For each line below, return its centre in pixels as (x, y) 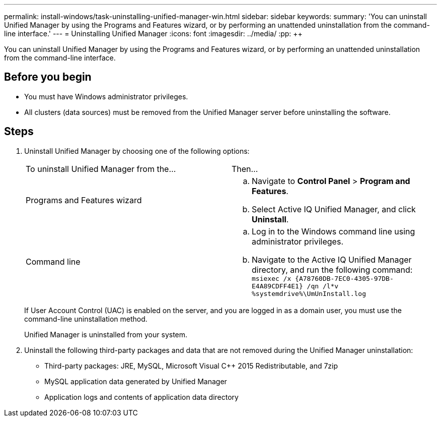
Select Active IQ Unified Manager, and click (334, 209)
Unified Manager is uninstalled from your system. (106, 334)
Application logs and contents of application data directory (141, 397)
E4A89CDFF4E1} (277, 286)
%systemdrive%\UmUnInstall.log (309, 293)
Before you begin (48, 77)
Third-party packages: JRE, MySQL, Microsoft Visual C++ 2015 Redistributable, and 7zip (191, 366)
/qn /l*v (323, 286)
